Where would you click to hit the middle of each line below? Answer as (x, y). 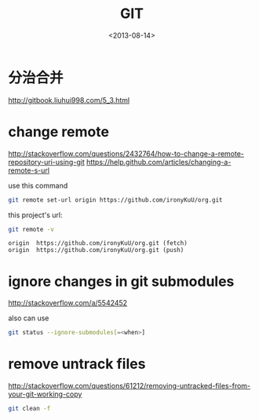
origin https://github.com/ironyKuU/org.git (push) (96, 250)
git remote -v (31, 229)
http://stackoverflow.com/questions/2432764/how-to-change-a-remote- (126, 153)
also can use (29, 318)
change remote (59, 131)
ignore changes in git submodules (121, 281)
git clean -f (29, 409)
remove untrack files (77, 364)
